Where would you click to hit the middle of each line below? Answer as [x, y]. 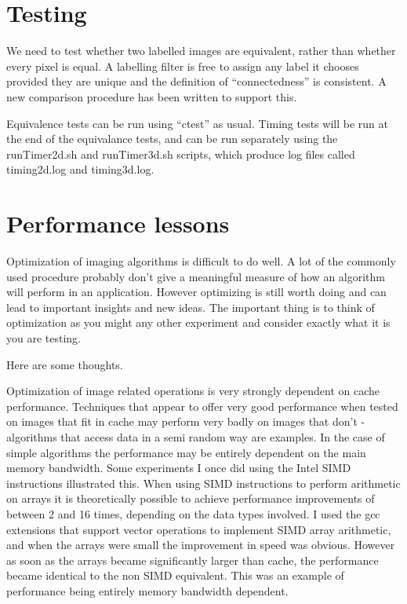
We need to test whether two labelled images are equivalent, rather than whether [201, 51]
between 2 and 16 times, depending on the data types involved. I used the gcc [193, 513]
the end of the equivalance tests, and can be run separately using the [172, 139]
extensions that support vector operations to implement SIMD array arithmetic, [199, 529]
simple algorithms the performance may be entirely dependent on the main [186, 452]
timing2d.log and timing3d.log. [80, 169]
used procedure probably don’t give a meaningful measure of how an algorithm [196, 276]
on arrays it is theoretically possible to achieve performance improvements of [191, 498]
